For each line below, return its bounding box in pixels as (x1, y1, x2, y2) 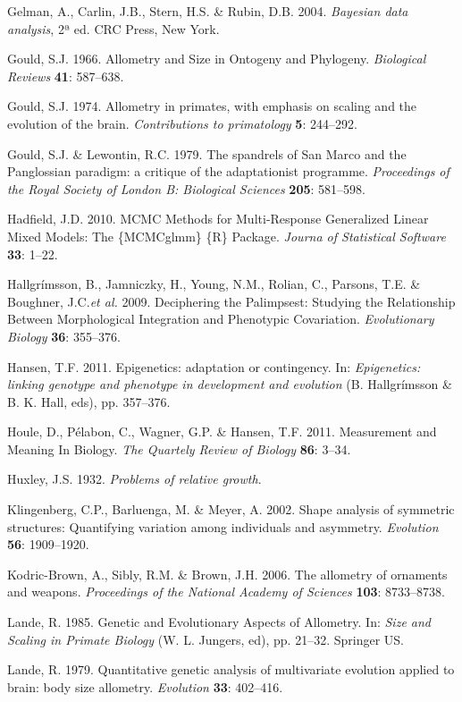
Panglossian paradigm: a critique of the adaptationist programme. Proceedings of (7, 162, 449, 181)
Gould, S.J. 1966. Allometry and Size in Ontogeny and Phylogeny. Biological (7, 49, 426, 68)
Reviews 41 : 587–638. (7, 66, 124, 85)
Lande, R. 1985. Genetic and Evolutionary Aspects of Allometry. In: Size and (7, 613, 432, 631)
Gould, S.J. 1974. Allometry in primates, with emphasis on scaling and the (7, 97, 417, 115)
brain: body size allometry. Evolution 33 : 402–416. (7, 677, 283, 696)
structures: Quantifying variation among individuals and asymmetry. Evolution (7, 517, 439, 536)
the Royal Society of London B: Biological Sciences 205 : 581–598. (7, 179, 365, 198)
